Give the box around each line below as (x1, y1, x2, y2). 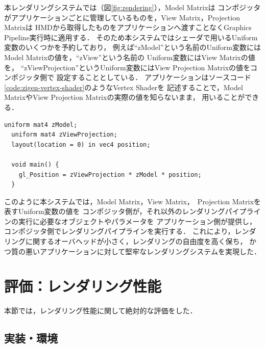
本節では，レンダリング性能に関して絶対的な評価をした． (4, 305, 197, 316)
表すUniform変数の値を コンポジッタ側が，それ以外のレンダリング (4, 206, 225, 217)
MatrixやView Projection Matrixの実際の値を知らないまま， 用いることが (4, 92, 245, 102)
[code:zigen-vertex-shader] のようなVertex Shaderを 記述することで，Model (4, 82, 243, 92)
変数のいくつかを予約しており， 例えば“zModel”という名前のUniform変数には (4, 42, 261, 52)
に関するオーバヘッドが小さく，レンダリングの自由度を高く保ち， (25, 236, 247, 247)
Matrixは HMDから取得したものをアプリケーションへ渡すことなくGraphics (4, 22, 252, 33)
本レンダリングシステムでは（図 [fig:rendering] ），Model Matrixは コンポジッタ (4, 2, 261, 12)
